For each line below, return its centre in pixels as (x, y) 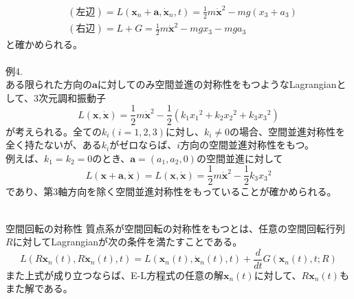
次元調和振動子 (72, 97)
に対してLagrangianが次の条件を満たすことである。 (128, 242)
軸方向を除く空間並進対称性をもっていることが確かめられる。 (197, 191)
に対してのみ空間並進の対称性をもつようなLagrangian (217, 84)
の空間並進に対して (240, 158)
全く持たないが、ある (54, 145)
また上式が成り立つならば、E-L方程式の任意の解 (114, 275)
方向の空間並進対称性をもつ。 (247, 145)
